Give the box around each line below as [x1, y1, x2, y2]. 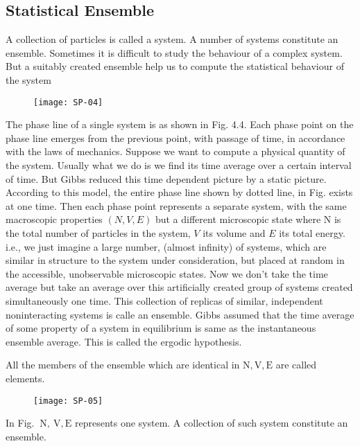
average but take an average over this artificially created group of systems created [6, 280, 353, 294]
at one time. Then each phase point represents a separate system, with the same [6, 198, 347, 213]
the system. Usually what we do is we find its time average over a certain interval [6, 158, 352, 172]
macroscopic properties [6, 212, 103, 226]
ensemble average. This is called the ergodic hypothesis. [6, 334, 242, 348]
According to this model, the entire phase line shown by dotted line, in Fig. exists [6, 185, 353, 199]
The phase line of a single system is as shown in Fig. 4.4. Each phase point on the [6, 117, 354, 132]
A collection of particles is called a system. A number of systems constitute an [6, 32, 338, 46]
